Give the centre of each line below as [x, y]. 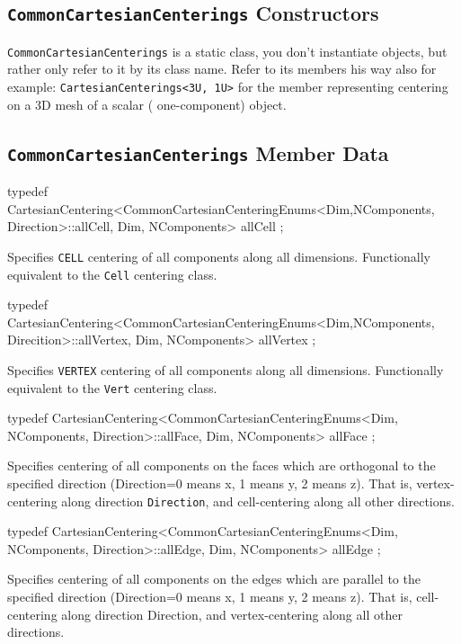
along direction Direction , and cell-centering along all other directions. [258, 501]
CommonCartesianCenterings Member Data [198, 152]
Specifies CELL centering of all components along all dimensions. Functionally [219, 256]
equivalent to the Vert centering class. [112, 387]
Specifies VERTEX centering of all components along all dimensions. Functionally [226, 369]
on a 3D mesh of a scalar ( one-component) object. [147, 104]
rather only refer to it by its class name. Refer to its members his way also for [222, 69]
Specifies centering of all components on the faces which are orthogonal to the [222, 465]
